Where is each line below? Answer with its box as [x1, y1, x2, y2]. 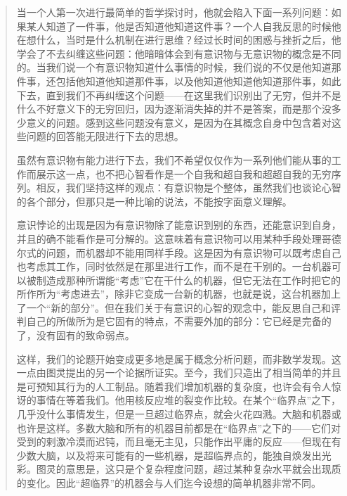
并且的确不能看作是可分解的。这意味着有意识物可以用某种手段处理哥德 [16, 231, 341, 246]
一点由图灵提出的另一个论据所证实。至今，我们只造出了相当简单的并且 [16, 365, 341, 380]
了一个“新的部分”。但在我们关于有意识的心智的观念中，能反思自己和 [16, 300, 332, 314]
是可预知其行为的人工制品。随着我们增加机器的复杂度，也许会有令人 [16, 379, 332, 393]
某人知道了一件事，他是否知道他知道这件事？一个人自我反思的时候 [26, 18, 332, 33]
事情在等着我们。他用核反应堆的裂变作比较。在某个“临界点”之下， [36, 393, 341, 407]
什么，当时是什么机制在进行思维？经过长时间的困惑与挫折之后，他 [36, 32, 341, 47]
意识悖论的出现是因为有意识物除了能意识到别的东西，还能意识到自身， [16, 217, 341, 232]
